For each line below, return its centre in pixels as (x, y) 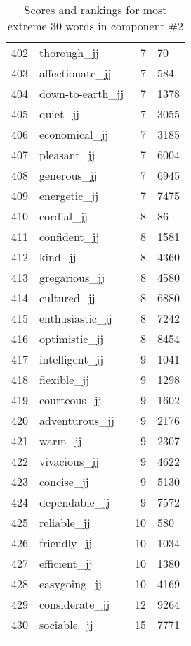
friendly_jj (66, 543)
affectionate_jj (75, 73)
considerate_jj (75, 604)
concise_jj (64, 482)
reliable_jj (65, 522)
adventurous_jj (77, 420)
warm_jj (61, 441)
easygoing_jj (71, 584)
